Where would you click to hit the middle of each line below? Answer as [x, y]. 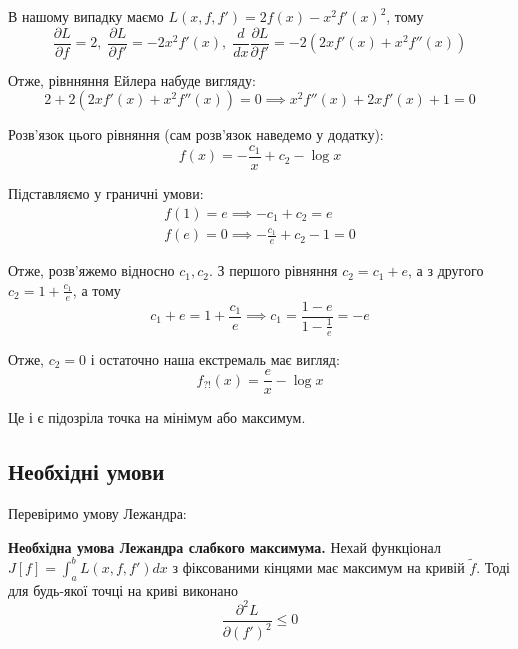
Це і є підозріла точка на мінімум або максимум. [157, 417]
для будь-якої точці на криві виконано [123, 589]
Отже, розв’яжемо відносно [91, 270]
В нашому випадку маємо [86, 16]
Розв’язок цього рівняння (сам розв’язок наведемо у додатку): [196, 134]
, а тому [96, 289]
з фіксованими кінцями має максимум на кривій [318, 566]
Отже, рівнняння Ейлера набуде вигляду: [132, 79]
